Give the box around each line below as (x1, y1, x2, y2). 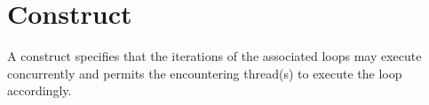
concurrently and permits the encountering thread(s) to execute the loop (7, 64, 402, 82)
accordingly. (7, 81, 72, 100)
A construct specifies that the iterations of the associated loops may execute (7, 47, 422, 65)
